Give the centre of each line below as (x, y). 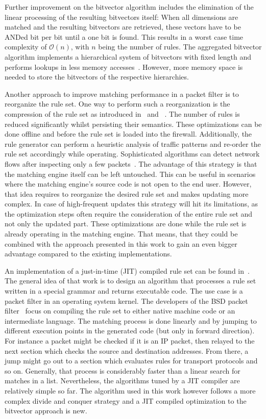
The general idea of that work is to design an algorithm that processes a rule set (130, 281)
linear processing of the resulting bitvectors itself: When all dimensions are (122, 17)
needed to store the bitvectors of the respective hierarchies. (97, 77)
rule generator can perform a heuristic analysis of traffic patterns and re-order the (133, 143)
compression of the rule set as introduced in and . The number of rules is (122, 113)
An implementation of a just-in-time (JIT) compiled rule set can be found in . (127, 270)
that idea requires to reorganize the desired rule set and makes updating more (127, 193)
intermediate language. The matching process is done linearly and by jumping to (131, 320)
